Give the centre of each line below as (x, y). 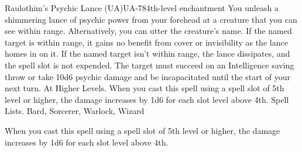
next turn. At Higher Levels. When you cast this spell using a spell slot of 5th (145, 88)
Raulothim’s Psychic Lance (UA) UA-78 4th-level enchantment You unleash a (142, 8)
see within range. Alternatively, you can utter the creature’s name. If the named (148, 31)
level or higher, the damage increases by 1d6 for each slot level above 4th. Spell (147, 99)
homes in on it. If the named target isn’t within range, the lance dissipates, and (147, 53)
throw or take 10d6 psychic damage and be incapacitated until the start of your (147, 76)
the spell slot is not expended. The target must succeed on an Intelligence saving (150, 65)
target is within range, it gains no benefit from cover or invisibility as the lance (146, 42)
